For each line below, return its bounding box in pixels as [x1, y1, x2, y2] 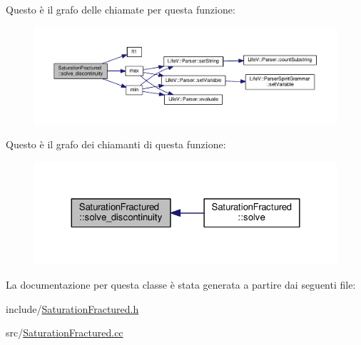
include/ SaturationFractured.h [6, 301, 139, 316]
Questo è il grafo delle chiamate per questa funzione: [6, 2, 235, 16]
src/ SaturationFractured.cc [6, 325, 123, 340]
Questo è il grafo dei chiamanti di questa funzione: [6, 137, 226, 152]
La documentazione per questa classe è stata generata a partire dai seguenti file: [6, 277, 356, 292]
